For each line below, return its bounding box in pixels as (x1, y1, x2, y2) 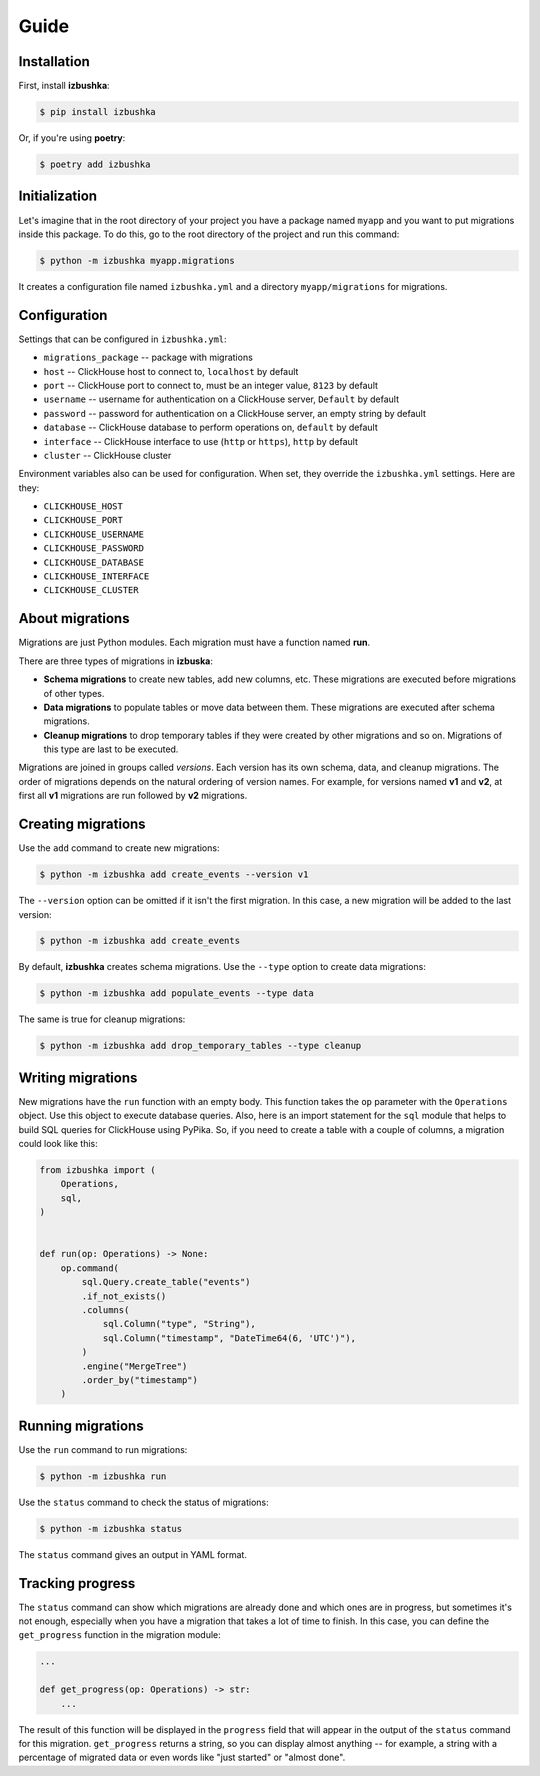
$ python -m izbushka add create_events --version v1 (39, 869, 309, 880)
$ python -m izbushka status (39, 1523, 183, 1534)
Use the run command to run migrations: (18, 1443, 188, 1455)
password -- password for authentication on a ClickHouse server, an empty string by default (43, 407, 427, 419)
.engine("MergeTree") (81, 1360, 188, 1372)
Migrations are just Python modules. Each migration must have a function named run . (18, 636, 371, 649)
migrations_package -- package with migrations (43, 351, 254, 364)
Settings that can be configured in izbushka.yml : (18, 333, 227, 345)
